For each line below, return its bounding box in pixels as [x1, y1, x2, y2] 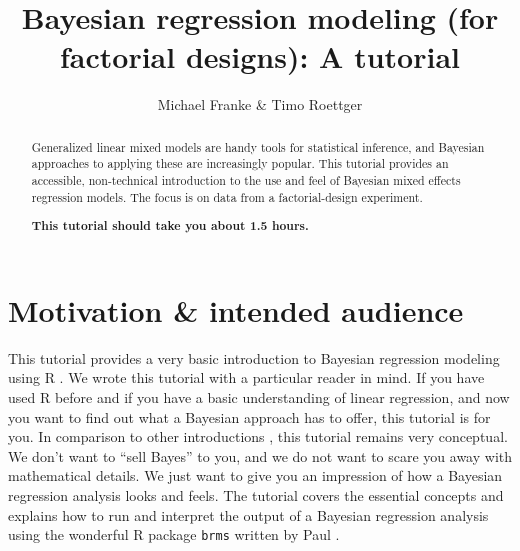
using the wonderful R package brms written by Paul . [8, 524, 340, 545]
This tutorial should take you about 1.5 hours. [31, 217, 309, 235]
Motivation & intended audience [8, 289, 464, 330]
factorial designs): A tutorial [60, 36, 460, 77]
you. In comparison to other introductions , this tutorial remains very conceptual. [8, 426, 508, 447]
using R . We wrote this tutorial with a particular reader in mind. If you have [8, 367, 485, 388]
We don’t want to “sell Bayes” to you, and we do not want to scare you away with [8, 445, 512, 466]
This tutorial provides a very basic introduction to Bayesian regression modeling [8, 347, 500, 368]
